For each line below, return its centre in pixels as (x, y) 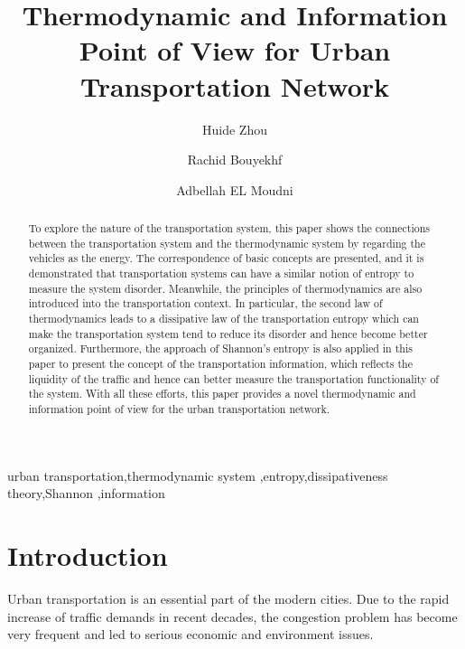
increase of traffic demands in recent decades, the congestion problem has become (232, 616)
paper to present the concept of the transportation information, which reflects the (220, 363)
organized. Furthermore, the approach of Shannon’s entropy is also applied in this (220, 348)
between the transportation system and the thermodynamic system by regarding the (227, 243)
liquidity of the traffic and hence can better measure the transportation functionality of (233, 378)
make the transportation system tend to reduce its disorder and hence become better (228, 333)
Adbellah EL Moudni (235, 189)
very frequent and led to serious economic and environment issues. (191, 634)
